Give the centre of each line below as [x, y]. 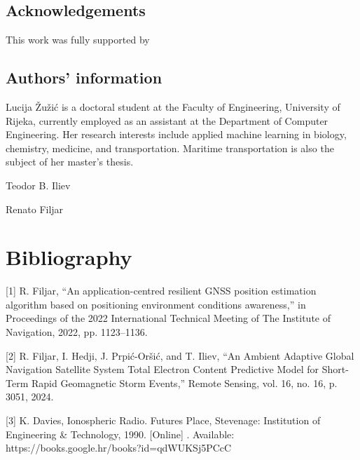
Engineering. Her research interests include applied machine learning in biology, [176, 134]
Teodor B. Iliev [38, 185]
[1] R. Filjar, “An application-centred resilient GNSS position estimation [161, 291]
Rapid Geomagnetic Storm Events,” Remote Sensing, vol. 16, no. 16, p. [184, 383]
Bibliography [69, 257]
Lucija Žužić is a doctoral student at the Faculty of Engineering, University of [173, 107]
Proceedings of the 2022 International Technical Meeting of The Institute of [168, 318]
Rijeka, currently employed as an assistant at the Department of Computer [167, 120]
